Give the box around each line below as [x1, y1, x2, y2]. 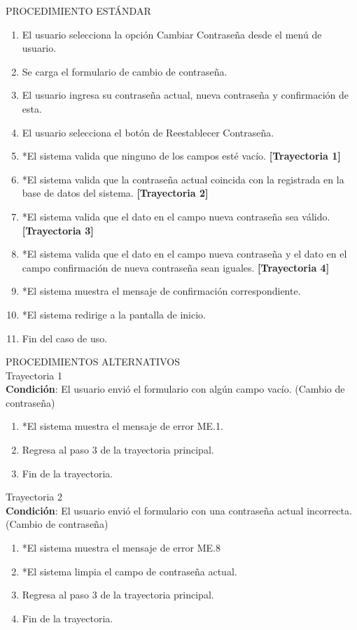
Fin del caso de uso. [22, 330, 108, 345]
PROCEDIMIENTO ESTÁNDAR [6, 3, 151, 17]
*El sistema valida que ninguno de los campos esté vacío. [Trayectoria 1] [22, 148, 341, 163]
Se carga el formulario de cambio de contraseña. [22, 64, 227, 78]
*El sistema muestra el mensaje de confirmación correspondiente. [22, 283, 301, 298]
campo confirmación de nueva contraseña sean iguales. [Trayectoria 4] [22, 260, 330, 274]
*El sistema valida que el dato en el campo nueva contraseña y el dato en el [22, 246, 347, 261]
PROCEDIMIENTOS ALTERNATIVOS [6, 354, 180, 369]
